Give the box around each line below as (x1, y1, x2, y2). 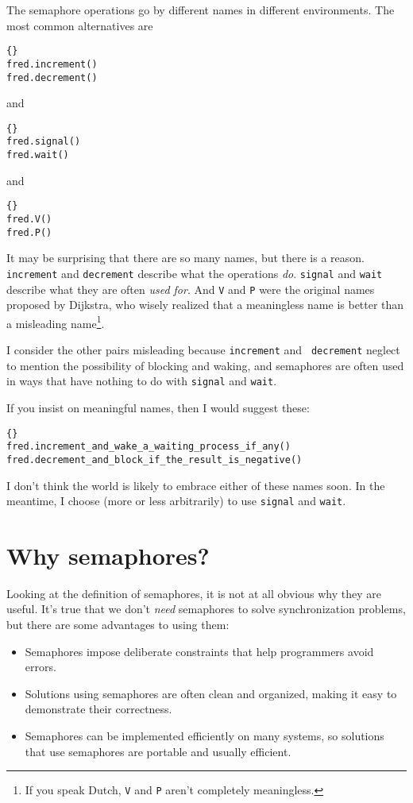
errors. (25, 658, 56, 675)
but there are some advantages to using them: (6, 616, 230, 633)
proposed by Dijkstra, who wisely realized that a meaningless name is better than (6, 296, 404, 313)
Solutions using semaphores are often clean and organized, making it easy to (25, 685, 397, 701)
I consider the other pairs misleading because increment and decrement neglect (6, 342, 400, 358)
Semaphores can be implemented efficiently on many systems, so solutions (25, 728, 384, 744)
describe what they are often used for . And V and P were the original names (6, 280, 375, 297)
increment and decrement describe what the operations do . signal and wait (6, 264, 383, 281)
